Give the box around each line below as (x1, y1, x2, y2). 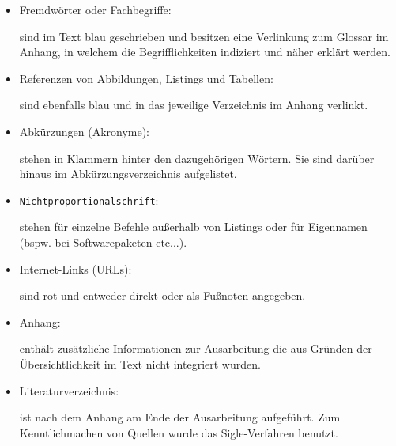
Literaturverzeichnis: (19, 382, 119, 399)
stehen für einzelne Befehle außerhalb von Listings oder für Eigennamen (19, 218, 368, 235)
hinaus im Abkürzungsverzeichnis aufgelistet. (19, 165, 237, 182)
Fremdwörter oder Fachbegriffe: (19, 2, 172, 17)
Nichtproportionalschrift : (19, 191, 159, 208)
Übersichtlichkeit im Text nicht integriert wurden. (19, 355, 261, 372)
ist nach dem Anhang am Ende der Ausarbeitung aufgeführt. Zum (19, 409, 341, 425)
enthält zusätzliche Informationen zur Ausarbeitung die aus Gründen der (19, 340, 372, 357)
